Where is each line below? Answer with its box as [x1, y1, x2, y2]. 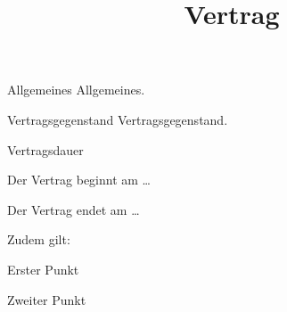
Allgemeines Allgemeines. [7, 80, 145, 99]
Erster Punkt [7, 259, 79, 278]
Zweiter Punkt [7, 290, 86, 308]
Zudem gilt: [7, 230, 70, 249]
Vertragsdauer [7, 140, 84, 159]
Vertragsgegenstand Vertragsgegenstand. [7, 110, 228, 128]
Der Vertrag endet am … [7, 200, 140, 218]
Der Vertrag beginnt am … [7, 170, 151, 189]
